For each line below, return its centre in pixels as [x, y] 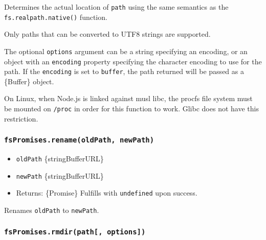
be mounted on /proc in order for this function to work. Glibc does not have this [131, 109]
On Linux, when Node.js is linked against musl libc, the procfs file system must [128, 98]
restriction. [21, 118]
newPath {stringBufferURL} [60, 175]
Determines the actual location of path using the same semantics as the [116, 7]
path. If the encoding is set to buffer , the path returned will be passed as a [124, 71]
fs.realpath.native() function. [56, 17]
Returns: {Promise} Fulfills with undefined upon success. [107, 193]
